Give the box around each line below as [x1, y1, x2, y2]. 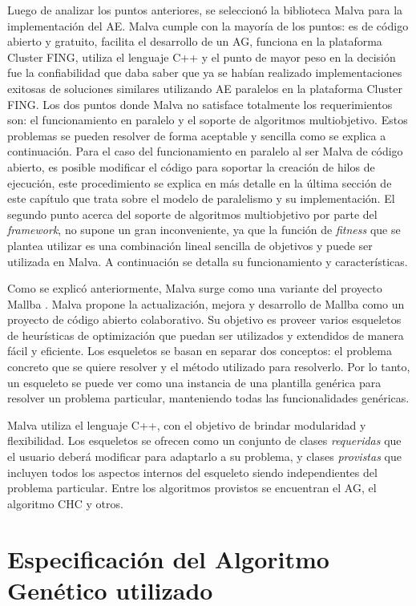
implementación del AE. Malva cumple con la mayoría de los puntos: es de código [7, 17, 409, 34]
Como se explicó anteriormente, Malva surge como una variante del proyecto [7, 280, 382, 297]
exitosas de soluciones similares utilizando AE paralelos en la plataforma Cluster [7, 79, 402, 96]
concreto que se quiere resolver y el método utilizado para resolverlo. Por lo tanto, [7, 358, 410, 375]
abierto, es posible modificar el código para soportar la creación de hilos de [7, 158, 375, 175]
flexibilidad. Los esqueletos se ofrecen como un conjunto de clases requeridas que [7, 432, 402, 449]
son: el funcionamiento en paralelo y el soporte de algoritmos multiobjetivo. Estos [7, 111, 408, 128]
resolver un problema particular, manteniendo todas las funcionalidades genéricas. [7, 390, 410, 406]
